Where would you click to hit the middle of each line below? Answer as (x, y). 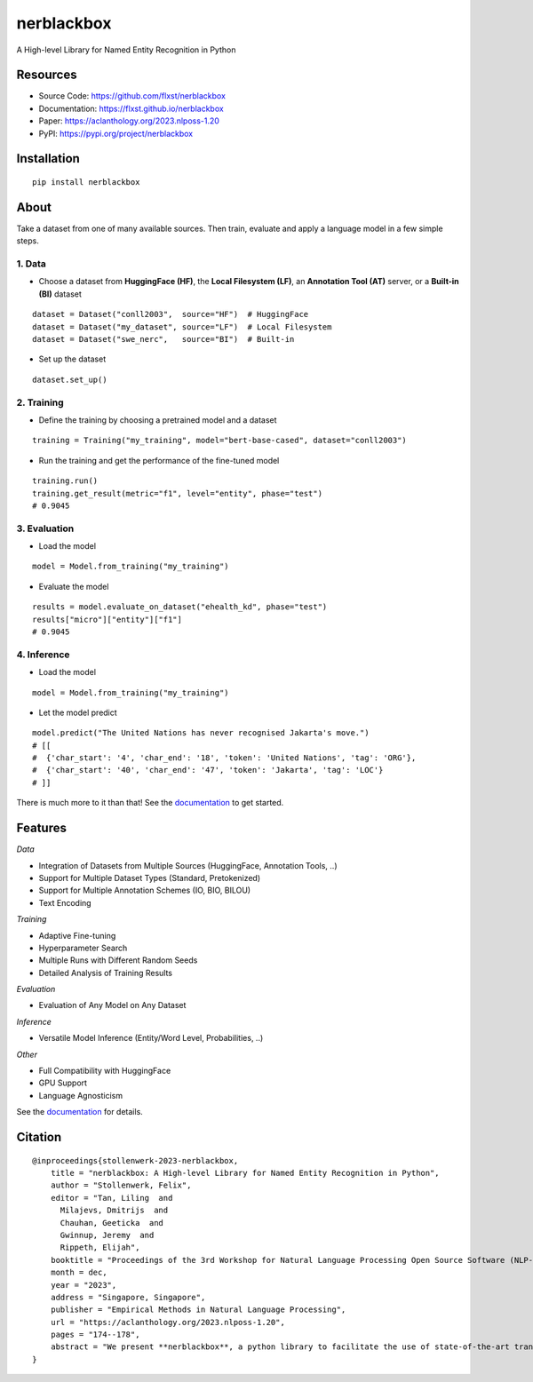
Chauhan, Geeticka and (112, 1223)
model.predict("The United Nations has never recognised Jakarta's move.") (201, 733)
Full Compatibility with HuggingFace (105, 1071)
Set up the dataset (72, 359)
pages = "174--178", (95, 1335)
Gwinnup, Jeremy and (107, 1235)
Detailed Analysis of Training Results (106, 973)
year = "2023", (84, 1285)
